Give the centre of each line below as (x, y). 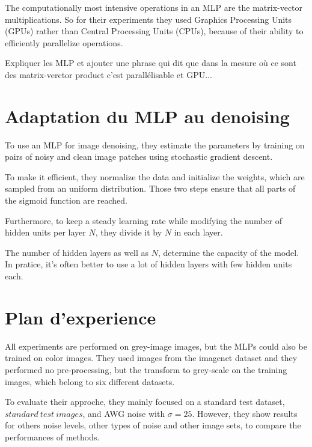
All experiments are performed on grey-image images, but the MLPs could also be (156, 346)
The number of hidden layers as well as (77, 252)
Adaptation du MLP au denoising (147, 116)
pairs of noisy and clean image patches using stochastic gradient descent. (139, 157)
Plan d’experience (81, 317)
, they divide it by (129, 232)
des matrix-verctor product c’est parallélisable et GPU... (109, 74)
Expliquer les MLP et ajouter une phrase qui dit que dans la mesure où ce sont (151, 63)
